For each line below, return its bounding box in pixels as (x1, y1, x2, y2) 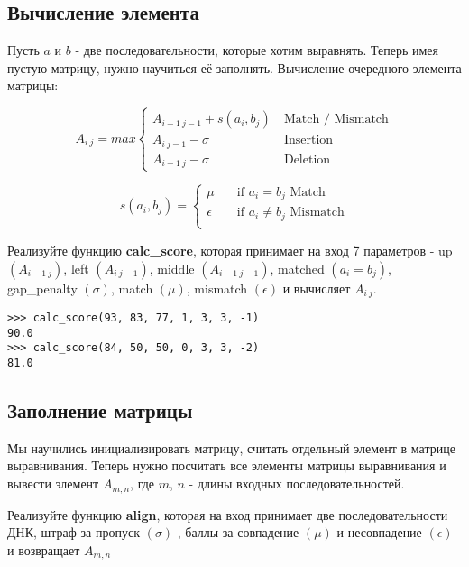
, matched (270, 258, 325, 277)
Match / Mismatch (283, 113, 389, 126)
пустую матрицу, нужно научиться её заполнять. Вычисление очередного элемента (7, 58, 462, 77)
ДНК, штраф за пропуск (7, 523, 140, 542)
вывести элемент (7, 474, 99, 493)
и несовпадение (336, 523, 422, 542)
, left (63, 258, 89, 277)
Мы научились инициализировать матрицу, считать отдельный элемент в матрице (7, 438, 455, 457)
